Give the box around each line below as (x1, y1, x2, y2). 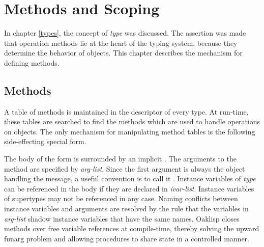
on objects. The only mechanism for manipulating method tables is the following (4, 126, 255, 136)
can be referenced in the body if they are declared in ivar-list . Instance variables (4, 183, 254, 194)
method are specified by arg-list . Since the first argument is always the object (4, 163, 245, 174)
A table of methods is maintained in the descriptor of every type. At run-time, (4, 106, 249, 117)
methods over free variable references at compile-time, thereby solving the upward (4, 223, 259, 234)
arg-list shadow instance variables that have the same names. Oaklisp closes (4, 213, 240, 224)
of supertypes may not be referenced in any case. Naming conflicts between (4, 193, 238, 204)
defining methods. (4, 57, 60, 68)
